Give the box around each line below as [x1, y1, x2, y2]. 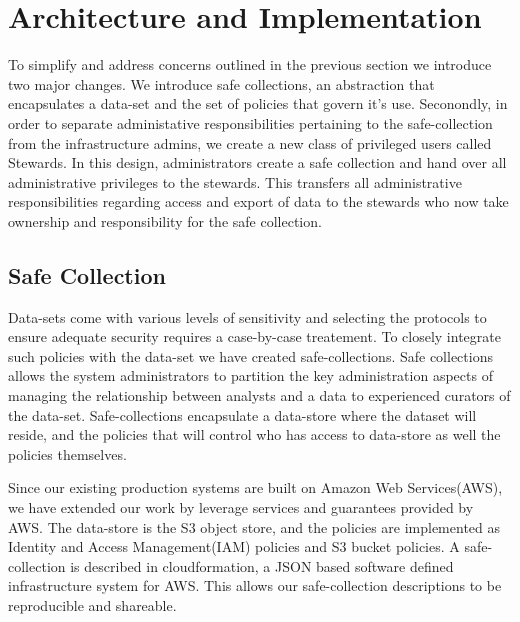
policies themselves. [8, 443, 127, 464]
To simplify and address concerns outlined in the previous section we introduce [8, 54, 492, 75]
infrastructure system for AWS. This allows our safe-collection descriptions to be [8, 575, 502, 596]
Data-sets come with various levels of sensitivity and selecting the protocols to [8, 306, 487, 327]
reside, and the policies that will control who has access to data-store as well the [8, 424, 501, 445]
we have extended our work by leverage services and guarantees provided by [8, 497, 474, 518]
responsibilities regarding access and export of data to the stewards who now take [8, 191, 509, 212]
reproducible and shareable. [8, 594, 177, 615]
